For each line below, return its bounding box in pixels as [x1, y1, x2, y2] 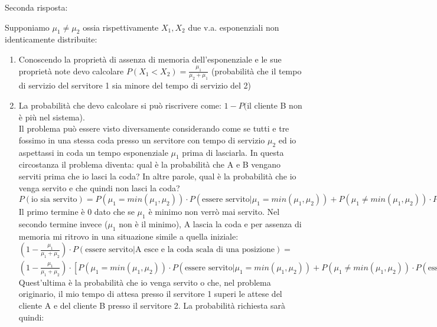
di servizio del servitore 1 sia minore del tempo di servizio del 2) [18, 79, 252, 91]
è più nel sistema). [18, 110, 85, 123]
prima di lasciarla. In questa [182, 146, 284, 158]
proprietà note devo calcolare [18, 64, 124, 77]
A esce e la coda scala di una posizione [135, 246, 275, 254]
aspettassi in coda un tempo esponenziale [18, 146, 168, 158]
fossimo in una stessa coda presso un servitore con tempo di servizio [18, 133, 265, 146]
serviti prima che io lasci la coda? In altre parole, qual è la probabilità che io [18, 169, 296, 182]
